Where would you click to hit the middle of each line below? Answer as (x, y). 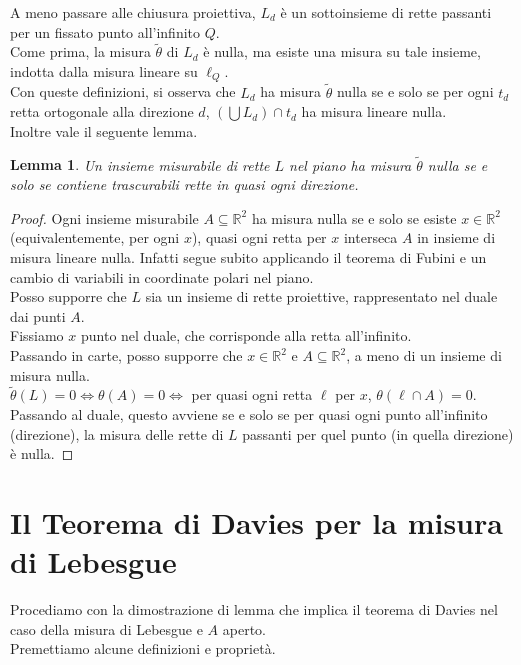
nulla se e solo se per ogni (415, 91)
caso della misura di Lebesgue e (106, 628)
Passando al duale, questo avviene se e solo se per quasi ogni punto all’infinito (249, 414)
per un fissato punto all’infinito (105, 31)
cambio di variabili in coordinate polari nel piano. (162, 276)
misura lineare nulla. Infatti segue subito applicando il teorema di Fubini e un (248, 257)
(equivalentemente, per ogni (95, 237)
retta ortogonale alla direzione (102, 111)
